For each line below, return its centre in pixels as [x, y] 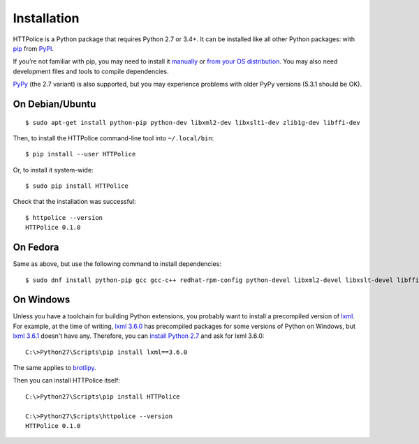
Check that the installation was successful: [74, 202]
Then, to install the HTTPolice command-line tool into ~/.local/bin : [113, 138]
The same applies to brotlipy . [55, 368]
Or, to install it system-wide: [53, 170]
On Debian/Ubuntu [54, 104]
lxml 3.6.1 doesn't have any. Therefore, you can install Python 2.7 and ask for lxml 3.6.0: [139, 336]
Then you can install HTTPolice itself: [66, 380]
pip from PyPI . [33, 48]
